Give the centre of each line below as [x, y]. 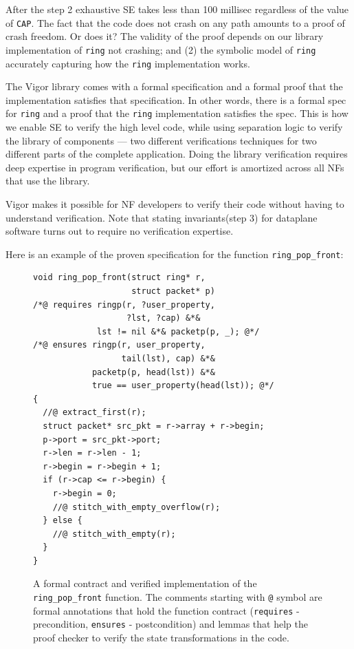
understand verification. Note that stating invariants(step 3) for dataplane [162, 217]
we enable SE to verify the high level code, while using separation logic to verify [174, 127]
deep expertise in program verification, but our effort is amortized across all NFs [175, 167]
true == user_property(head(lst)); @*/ [183, 386]
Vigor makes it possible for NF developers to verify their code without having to [175, 203]
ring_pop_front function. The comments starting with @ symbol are [178, 597]
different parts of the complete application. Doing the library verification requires [177, 154]
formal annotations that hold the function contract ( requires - [166, 610]
